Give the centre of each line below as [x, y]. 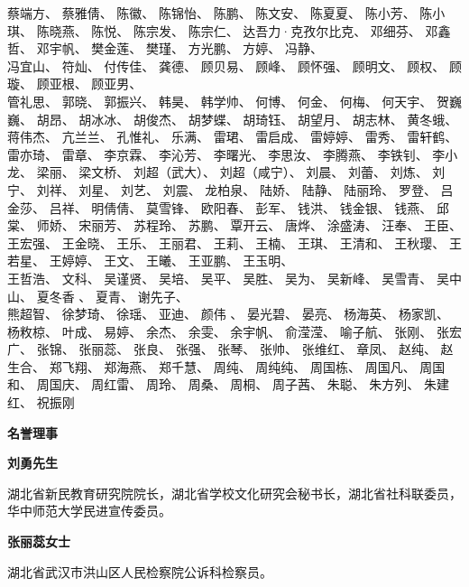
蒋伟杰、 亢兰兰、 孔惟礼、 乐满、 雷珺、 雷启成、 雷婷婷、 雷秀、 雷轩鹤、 [233, 137]
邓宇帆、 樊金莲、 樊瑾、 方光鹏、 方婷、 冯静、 [179, 48]
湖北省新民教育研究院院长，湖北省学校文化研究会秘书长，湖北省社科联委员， [234, 493]
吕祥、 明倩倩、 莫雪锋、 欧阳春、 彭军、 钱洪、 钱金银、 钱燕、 [241, 207]
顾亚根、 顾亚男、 [89, 84]
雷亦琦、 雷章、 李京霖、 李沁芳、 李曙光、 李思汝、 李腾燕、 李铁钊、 [218, 154]
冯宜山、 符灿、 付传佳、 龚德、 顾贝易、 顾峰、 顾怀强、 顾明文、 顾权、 [226, 65]
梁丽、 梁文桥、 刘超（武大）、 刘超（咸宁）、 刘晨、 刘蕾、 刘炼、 [232, 172]
